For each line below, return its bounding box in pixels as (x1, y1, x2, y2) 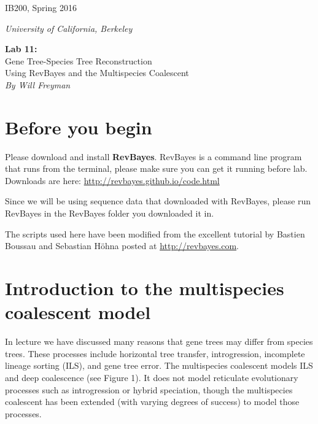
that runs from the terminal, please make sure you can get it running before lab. (5, 162, 308, 175)
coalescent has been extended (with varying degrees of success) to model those (5, 395, 300, 408)
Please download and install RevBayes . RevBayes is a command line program (5, 150, 302, 163)
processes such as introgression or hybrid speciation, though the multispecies (5, 383, 293, 396)
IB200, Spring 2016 (5, 1, 77, 13)
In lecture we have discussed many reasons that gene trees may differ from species (5, 335, 313, 348)
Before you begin (5, 114, 152, 139)
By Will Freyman (5, 78, 71, 91)
